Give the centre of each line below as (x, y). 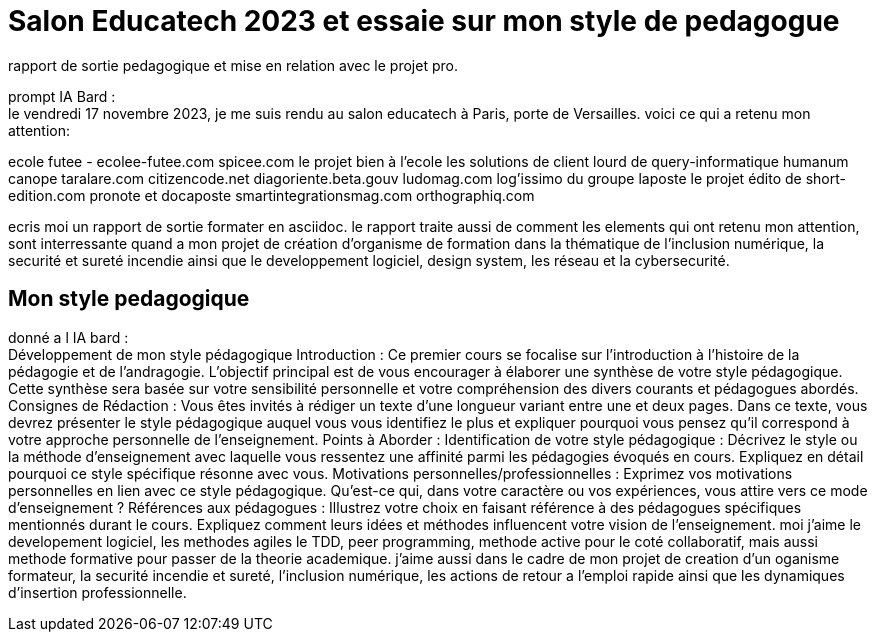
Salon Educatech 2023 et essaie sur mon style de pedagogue (424, 21)
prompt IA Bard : (62, 96)
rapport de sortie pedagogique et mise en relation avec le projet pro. (233, 65)
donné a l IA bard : (68, 337)
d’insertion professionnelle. (97, 592)
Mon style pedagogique (129, 299)
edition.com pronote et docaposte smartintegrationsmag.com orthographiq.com (271, 195)
